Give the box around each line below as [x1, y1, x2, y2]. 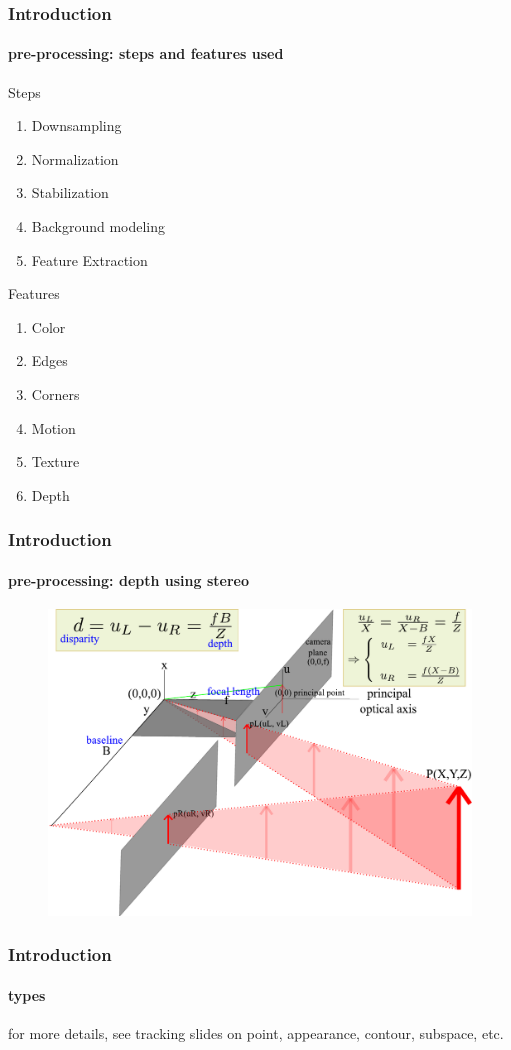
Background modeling [31, 216, 166, 237]
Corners [31, 383, 80, 404]
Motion [31, 417, 76, 438]
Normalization [31, 148, 119, 169]
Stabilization [31, 182, 109, 203]
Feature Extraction [31, 249, 148, 270]
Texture [31, 451, 80, 472]
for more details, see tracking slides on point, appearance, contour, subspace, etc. [8, 1023, 504, 1044]
